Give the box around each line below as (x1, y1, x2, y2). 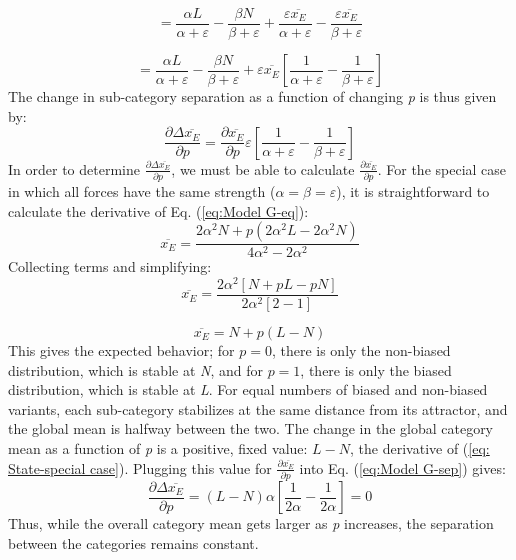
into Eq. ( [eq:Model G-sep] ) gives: (299, 457, 506, 478)
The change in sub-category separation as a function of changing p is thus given (8, 86, 497, 107)
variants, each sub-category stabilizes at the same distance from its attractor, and (8, 398, 508, 419)
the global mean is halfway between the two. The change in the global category (8, 418, 494, 439)
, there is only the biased (300, 359, 452, 380)
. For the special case (377, 158, 507, 179)
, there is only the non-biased (271, 339, 451, 360)
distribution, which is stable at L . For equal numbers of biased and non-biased (8, 379, 488, 400)
